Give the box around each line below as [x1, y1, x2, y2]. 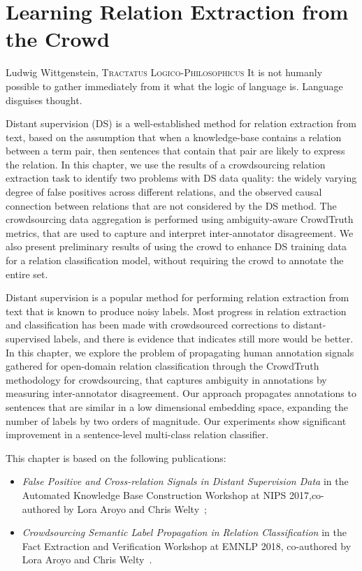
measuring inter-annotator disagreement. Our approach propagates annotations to [6, 386, 356, 400]
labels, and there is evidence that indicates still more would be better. [53, 331, 354, 345]
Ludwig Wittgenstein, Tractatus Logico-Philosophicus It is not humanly [6, 65, 323, 80]
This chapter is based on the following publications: [6, 450, 226, 465]
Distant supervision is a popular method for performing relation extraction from [6, 290, 349, 305]
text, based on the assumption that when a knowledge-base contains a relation [6, 129, 342, 144]
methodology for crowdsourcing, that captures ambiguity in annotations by [6, 372, 327, 386]
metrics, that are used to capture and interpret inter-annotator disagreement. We [6, 225, 354, 240]
